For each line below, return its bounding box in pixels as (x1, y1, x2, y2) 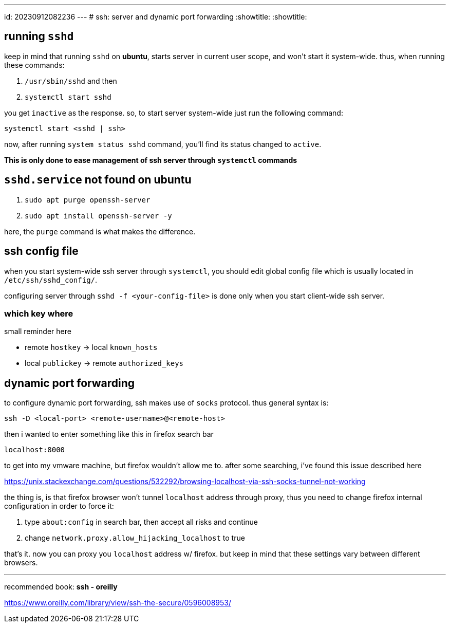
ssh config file (4, 245, 79, 258)
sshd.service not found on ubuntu (4, 173, 192, 187)
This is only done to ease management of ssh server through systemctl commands (4, 155, 297, 164)
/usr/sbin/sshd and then (25, 76, 117, 85)
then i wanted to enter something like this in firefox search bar (4, 430, 214, 439)
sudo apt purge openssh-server (25, 195, 151, 204)
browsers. (4, 558, 38, 567)
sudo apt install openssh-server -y (25, 211, 172, 220)
